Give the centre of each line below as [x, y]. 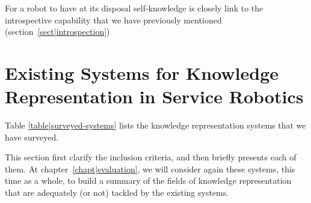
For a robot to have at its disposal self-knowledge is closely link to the [134, 8]
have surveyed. [32, 137]
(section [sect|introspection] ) [57, 32]
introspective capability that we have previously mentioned [113, 20]
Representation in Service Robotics [154, 96]
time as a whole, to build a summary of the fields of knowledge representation [148, 180]
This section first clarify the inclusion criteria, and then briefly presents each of [151, 157]
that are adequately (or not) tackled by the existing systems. [117, 192]
